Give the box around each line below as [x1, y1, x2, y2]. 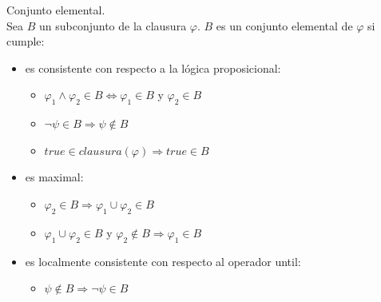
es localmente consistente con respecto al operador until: [25, 252, 301, 269]
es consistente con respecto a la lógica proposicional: [25, 59, 281, 76]
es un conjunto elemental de [216, 17, 353, 34]
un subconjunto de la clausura [38, 17, 187, 34]
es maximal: [25, 169, 84, 185]
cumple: [6, 33, 45, 50]
